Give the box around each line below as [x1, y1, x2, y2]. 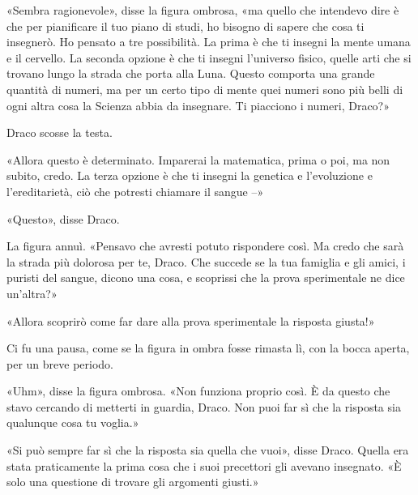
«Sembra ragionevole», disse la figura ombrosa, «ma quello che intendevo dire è [6, 2, 399, 18]
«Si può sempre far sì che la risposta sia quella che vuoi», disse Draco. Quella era [6, 442, 409, 459]
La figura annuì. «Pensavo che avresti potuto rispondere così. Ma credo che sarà [6, 237, 404, 254]
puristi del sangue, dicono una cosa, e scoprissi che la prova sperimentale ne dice [6, 269, 405, 286]
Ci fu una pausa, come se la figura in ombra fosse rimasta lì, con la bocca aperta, [6, 339, 410, 356]
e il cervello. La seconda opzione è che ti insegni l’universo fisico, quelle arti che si [6, 49, 412, 66]
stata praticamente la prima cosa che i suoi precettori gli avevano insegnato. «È [6, 457, 402, 474]
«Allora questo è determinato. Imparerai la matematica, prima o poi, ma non [6, 151, 390, 168]
